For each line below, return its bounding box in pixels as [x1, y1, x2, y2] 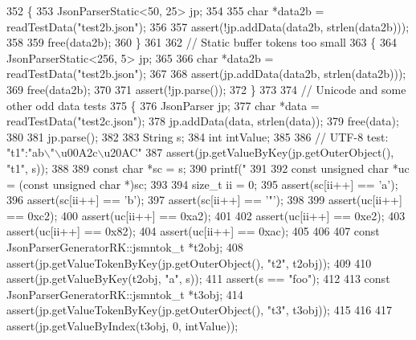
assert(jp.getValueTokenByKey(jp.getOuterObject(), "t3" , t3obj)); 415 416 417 [6, 301, 392, 318]
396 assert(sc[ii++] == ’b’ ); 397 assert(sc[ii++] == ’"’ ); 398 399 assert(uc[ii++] [6, 191, 402, 208]
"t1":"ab [6, 144, 44, 161]
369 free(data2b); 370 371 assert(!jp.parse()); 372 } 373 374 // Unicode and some [6, 80, 406, 97]
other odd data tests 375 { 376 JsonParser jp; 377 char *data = [6, 96, 320, 113]
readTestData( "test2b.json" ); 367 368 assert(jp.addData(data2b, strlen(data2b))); [6, 65, 406, 82]
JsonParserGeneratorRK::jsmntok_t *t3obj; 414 [6, 285, 243, 302]
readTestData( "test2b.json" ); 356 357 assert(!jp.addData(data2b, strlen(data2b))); [6, 18, 410, 35]
